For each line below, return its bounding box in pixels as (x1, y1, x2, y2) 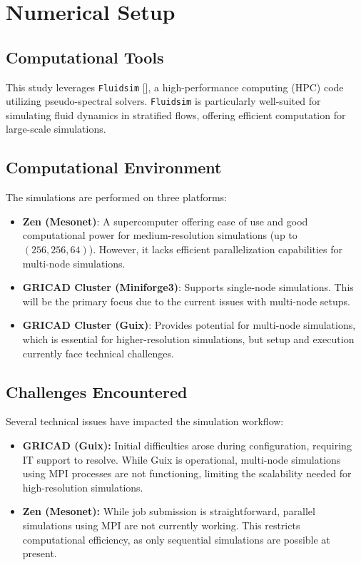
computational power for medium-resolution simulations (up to (22, 228, 298, 243)
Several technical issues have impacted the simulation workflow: (6, 414, 284, 429)
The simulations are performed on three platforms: (6, 190, 227, 205)
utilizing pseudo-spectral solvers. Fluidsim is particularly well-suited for (6, 93, 321, 108)
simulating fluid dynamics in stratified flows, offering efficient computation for (6, 107, 346, 122)
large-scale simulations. (6, 121, 106, 136)
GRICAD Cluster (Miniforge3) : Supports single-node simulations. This (22, 280, 354, 295)
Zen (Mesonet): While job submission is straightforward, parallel (22, 504, 315, 519)
